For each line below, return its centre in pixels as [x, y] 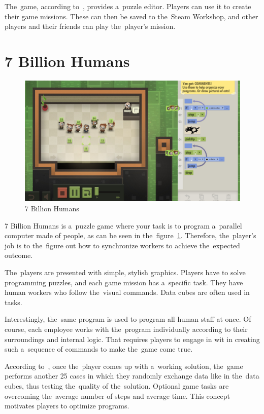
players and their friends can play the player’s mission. [90, 26]
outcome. [19, 255]
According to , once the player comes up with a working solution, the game [124, 366]
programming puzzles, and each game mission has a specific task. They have [124, 282]
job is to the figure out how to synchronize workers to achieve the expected [122, 245]
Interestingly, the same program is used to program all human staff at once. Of [128, 319]
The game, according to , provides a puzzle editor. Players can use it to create [128, 6]
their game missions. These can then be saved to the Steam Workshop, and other [131, 16]
